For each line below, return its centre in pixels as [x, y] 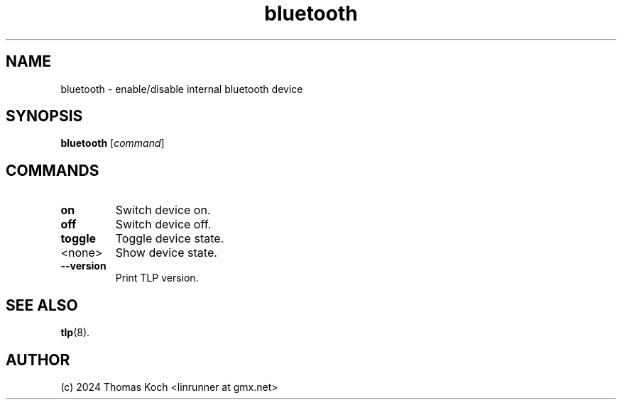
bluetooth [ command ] [113, 143]
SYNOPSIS [44, 116]
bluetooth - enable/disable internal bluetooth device [182, 89]
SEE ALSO [42, 305]
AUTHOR [38, 360]
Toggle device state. [170, 239]
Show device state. [166, 253]
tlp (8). [75, 333]
